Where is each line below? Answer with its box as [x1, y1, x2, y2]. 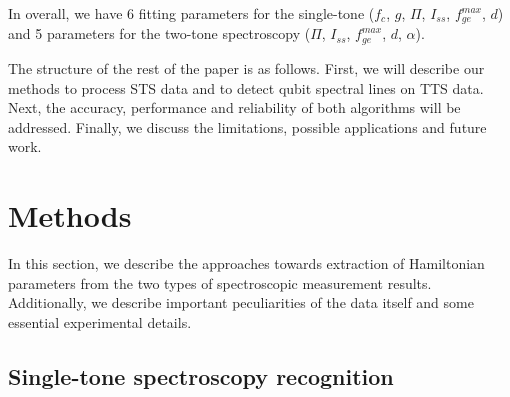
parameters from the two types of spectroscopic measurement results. [8, 272, 432, 293]
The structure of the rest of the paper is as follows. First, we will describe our [8, 57, 485, 78]
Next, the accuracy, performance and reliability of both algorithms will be [8, 97, 461, 118]
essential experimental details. [8, 311, 192, 332]
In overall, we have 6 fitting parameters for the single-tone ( [8, 3, 375, 23]
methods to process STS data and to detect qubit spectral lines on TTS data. [8, 77, 484, 98]
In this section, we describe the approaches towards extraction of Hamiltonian [8, 253, 485, 273]
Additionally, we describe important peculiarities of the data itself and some [8, 292, 474, 313]
